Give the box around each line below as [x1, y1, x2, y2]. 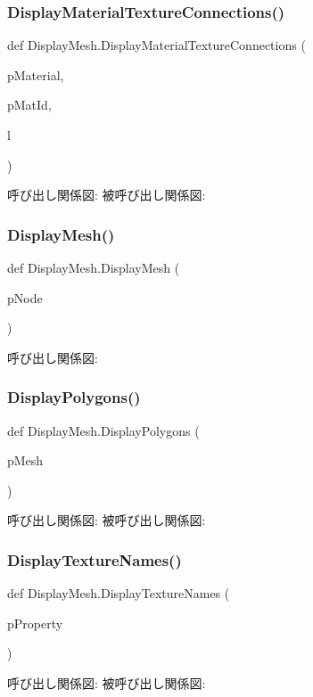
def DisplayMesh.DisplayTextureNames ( [7, 584, 230, 603]
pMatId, [7, 95, 52, 114]
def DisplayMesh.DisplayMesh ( [7, 258, 180, 276]
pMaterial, [7, 65, 64, 84]
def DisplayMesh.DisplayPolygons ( [7, 421, 200, 439]
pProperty [7, 613, 63, 632]
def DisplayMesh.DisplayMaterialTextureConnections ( [7, 36, 306, 54]
